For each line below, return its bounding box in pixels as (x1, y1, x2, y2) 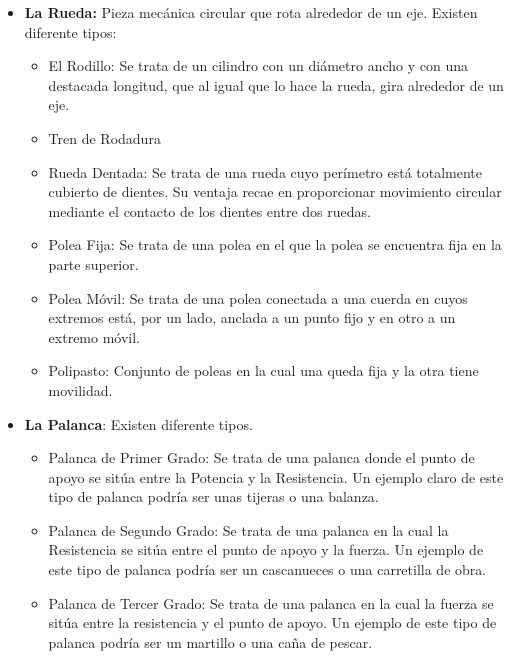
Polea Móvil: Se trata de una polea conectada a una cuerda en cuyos (48, 287, 468, 308)
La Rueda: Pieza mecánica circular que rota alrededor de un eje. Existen (24, 2, 478, 22)
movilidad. (48, 379, 113, 400)
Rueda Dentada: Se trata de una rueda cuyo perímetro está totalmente (48, 161, 483, 182)
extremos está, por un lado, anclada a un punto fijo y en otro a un (48, 307, 456, 328)
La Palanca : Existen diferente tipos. (24, 413, 253, 434)
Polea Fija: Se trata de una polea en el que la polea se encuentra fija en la (48, 234, 502, 255)
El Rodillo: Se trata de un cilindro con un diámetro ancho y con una (48, 55, 468, 76)
